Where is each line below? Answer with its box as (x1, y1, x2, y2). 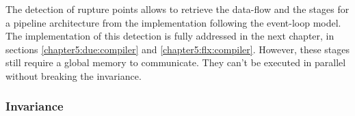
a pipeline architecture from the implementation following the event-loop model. (5, 15, 341, 29)
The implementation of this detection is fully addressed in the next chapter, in (5, 29, 334, 43)
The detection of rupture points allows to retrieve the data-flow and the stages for (5, 2, 350, 16)
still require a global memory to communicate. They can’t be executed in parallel (5, 55, 346, 70)
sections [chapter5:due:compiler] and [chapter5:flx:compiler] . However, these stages (5, 42, 350, 56)
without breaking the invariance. (5, 68, 142, 83)
